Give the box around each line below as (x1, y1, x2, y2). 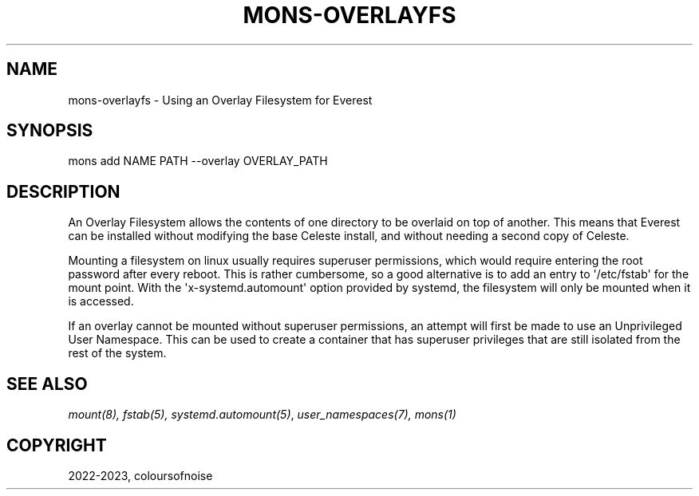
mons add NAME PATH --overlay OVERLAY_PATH (68, 154, 328, 168)
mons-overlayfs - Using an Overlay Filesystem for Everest (68, 93, 373, 107)
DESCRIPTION (6, 181, 120, 202)
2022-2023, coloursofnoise (68, 468, 213, 482)
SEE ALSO (6, 373, 88, 394)
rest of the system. (68, 346, 167, 360)
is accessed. (68, 294, 134, 309)
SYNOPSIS (6, 120, 93, 141)
